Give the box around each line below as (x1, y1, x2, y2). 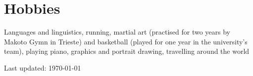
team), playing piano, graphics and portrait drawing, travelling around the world (4, 46, 250, 56)
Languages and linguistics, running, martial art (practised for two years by (4, 27, 231, 37)
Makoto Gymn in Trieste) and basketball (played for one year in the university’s (4, 36, 248, 46)
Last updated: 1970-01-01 (4, 62, 81, 73)
